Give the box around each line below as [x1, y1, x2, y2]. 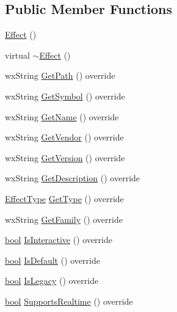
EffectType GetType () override [5, 192, 124, 205]
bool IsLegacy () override [5, 274, 99, 287]
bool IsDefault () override [5, 253, 100, 266]
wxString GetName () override [5, 110, 119, 123]
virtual [5, 48, 30, 61]
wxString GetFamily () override [5, 212, 123, 225]
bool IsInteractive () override [5, 233, 112, 246]
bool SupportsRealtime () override [5, 294, 133, 307]
